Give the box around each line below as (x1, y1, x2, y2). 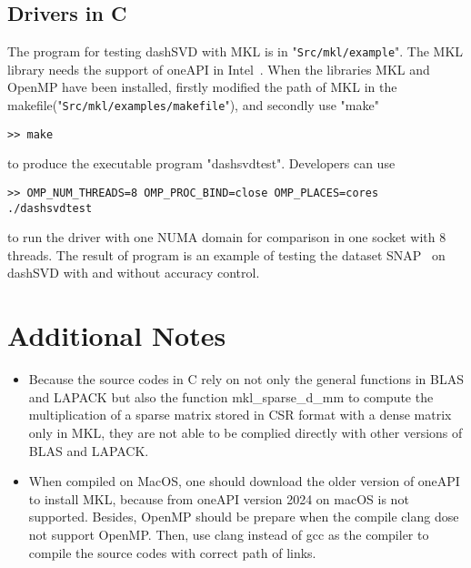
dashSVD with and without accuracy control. (7, 263, 260, 282)
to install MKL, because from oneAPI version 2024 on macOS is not (28, 489, 409, 508)
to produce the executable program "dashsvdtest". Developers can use (7, 154, 396, 173)
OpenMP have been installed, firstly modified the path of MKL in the (7, 77, 397, 96)
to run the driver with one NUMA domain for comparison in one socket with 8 (7, 228, 446, 247)
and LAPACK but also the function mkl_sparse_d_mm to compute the (28, 387, 434, 406)
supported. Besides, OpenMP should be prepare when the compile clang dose (28, 507, 459, 526)
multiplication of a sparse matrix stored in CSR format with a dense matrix (28, 405, 452, 424)
